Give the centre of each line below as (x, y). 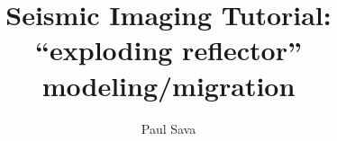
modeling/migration (168, 85)
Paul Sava (168, 128)
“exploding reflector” (168, 50)
